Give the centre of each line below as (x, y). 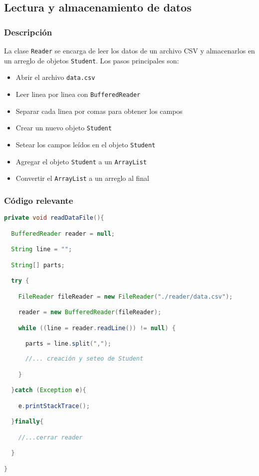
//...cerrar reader (50, 437)
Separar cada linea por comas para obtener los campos (99, 111)
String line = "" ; (42, 249)
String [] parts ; (38, 265)
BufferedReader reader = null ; (63, 234)
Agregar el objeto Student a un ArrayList (81, 161)
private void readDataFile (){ (54, 218)
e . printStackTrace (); (54, 406)
